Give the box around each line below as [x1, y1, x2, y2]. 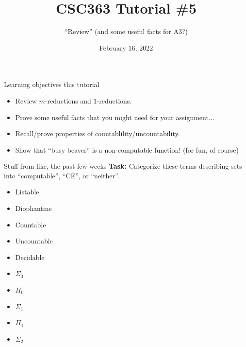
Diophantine [15, 203, 52, 213]
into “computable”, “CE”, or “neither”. [4, 170, 119, 180]
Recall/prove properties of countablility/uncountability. [15, 128, 180, 139]
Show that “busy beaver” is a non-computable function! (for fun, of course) [15, 144, 239, 155]
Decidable [15, 252, 45, 262]
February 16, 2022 [99, 42, 153, 52]
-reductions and [45, 95, 91, 105]
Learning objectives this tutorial [4, 79, 99, 89]
